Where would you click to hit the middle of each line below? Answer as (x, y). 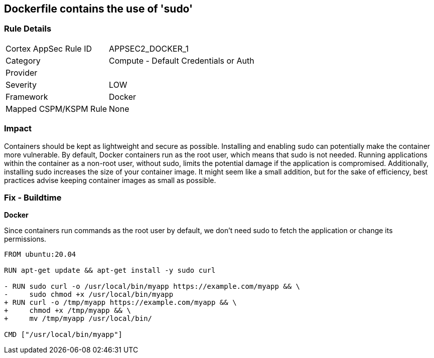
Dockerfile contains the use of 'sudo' (99, 9)
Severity (21, 84)
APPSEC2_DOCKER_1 (149, 48)
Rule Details (28, 29)
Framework (27, 97)
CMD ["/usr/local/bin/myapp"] (63, 335)
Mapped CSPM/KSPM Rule (56, 109)
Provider (22, 72)
